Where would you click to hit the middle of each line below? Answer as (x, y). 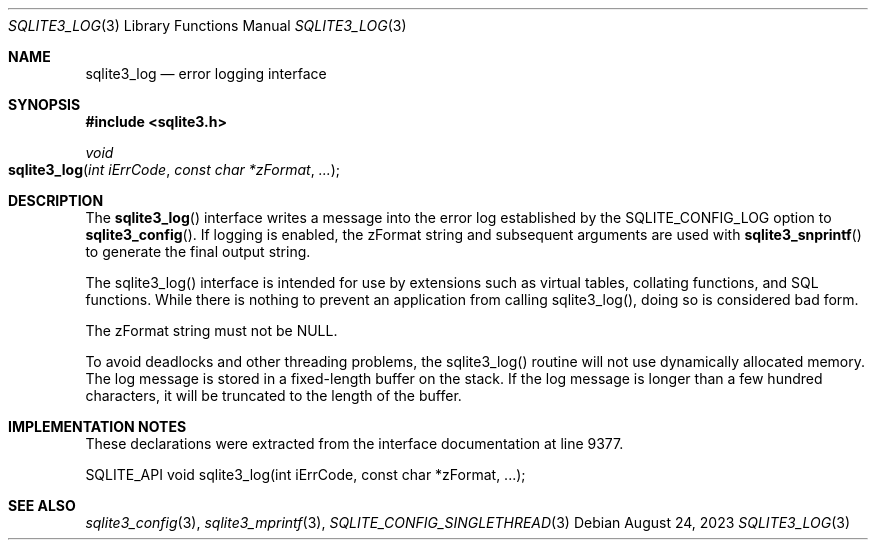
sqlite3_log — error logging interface (206, 73)
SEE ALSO (42, 505)
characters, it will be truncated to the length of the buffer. (273, 395)
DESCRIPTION (56, 200)
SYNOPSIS (44, 104)
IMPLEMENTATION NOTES (97, 426)
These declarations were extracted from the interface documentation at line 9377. (354, 443)
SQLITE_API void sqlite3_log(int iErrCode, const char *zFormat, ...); (305, 474)
